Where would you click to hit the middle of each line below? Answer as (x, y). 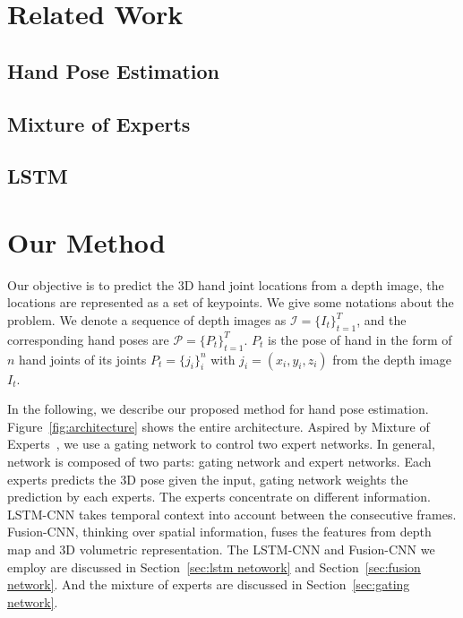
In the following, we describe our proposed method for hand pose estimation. (218, 409)
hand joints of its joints (83, 359)
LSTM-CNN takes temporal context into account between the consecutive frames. (232, 514)
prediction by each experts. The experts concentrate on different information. (219, 497)
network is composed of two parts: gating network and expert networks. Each (219, 461)
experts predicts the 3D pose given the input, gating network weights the (208, 479)
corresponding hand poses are (88, 339)
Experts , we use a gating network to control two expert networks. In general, (221, 444)
